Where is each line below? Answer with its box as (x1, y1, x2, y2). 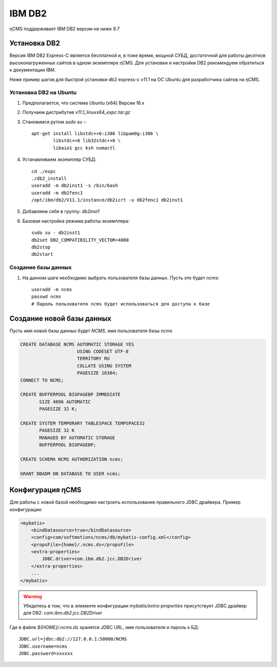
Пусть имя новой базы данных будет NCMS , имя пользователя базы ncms (9, 328, 173, 334)
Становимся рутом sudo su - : (22, 119, 87, 125)
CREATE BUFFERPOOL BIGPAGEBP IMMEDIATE (20, 392, 121, 397)
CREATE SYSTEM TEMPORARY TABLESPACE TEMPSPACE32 (20, 420, 145, 426)
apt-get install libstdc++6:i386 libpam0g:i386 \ (31, 130, 159, 136)
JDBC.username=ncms (18, 643, 68, 649)
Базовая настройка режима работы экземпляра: (22, 218, 130, 224)
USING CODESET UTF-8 (77, 349, 129, 354)
